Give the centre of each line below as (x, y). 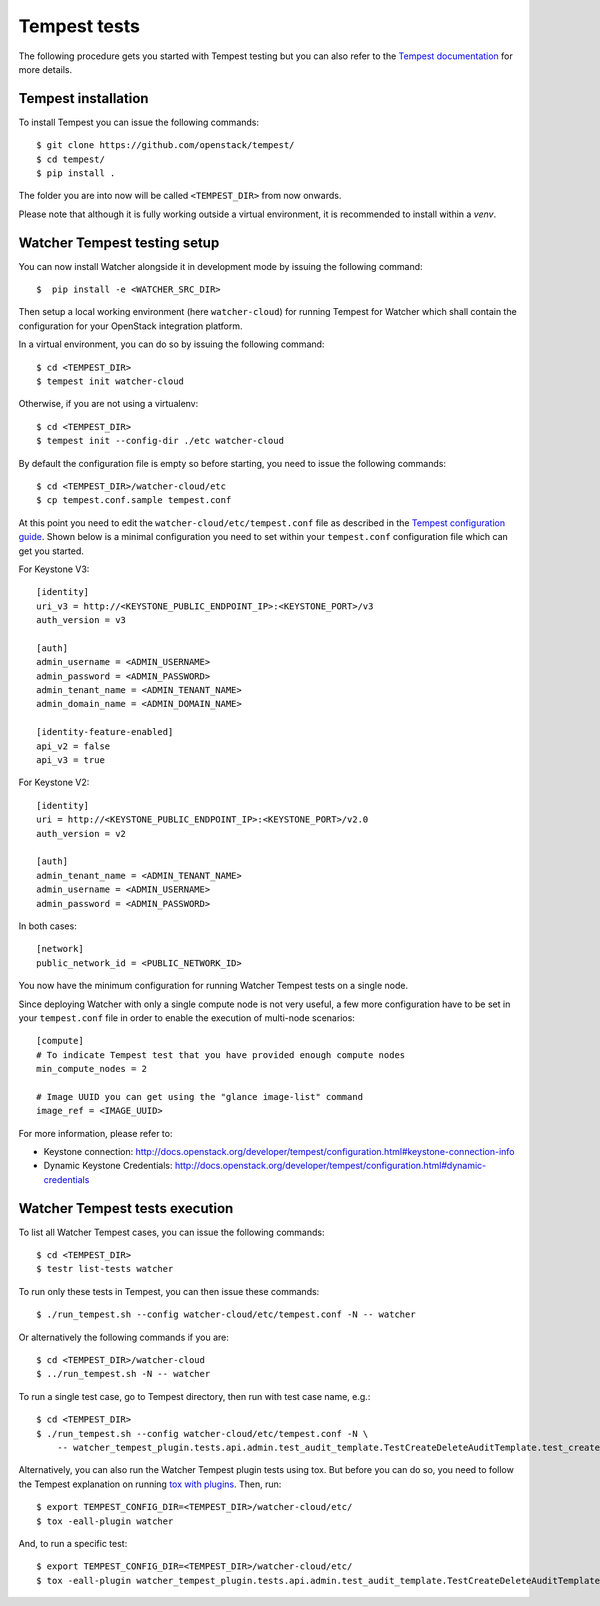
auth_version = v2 (81, 833)
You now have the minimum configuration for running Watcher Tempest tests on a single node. (213, 986)
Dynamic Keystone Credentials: (108, 1166)
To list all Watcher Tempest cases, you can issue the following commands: (171, 1232)
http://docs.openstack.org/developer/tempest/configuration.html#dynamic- (330, 1166)
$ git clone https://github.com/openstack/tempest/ (165, 145)
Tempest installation (83, 98)
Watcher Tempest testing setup (119, 242)
